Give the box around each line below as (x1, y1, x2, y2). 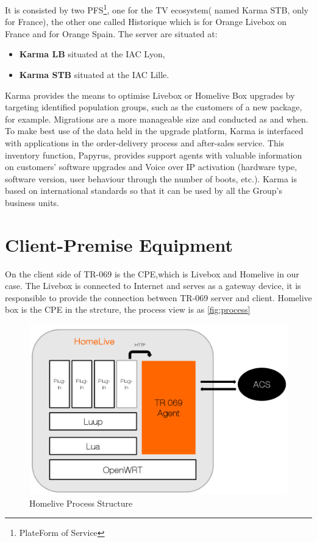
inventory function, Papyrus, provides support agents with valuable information (5, 148, 302, 161)
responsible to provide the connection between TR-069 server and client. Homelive (5, 291, 312, 304)
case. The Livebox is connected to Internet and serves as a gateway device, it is (5, 279, 301, 292)
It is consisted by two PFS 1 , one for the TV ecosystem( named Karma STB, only (5, 2, 309, 16)
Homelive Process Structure (29, 496, 133, 509)
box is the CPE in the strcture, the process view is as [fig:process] (5, 303, 251, 316)
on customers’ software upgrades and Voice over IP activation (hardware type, (5, 160, 297, 173)
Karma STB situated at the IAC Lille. (19, 68, 169, 81)
